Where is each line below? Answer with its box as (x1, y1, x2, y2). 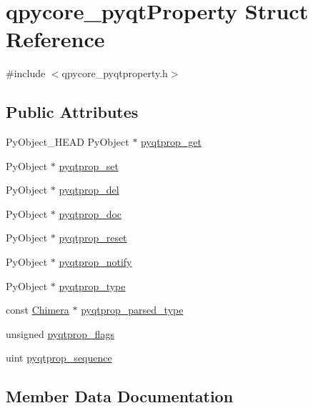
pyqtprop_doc (59, 206, 122, 221)
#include (6, 66, 46, 81)
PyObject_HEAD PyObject (6, 134, 129, 149)
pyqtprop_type (59, 278, 126, 293)
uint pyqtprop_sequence (6, 350, 112, 365)
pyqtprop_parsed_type (81, 302, 184, 317)
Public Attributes (6, 101, 139, 123)
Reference (6, 24, 105, 54)
